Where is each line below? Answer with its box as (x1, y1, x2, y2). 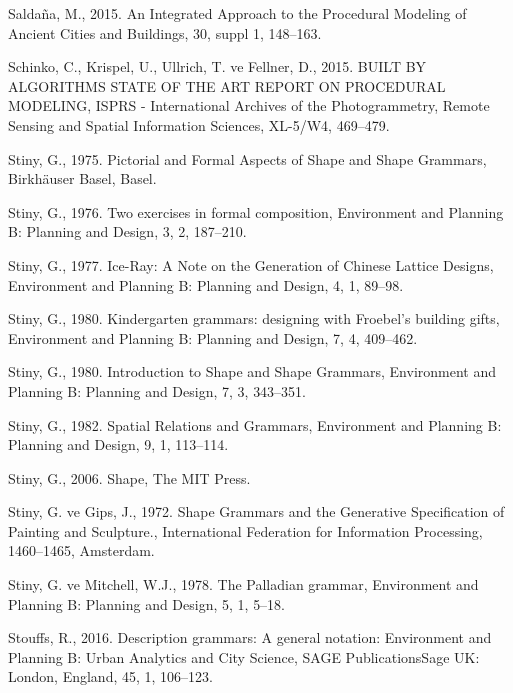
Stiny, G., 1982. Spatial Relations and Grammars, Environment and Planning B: (8, 414, 502, 435)
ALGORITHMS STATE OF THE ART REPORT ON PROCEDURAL (8, 75, 446, 96)
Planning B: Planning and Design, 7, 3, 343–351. (8, 380, 307, 401)
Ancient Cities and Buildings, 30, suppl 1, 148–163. (8, 22, 322, 43)
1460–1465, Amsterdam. (8, 540, 155, 561)
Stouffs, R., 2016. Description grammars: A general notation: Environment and (8, 627, 492, 648)
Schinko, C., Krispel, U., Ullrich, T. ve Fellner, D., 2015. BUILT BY (8, 56, 427, 77)
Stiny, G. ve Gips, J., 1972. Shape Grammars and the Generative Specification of (8, 501, 505, 522)
